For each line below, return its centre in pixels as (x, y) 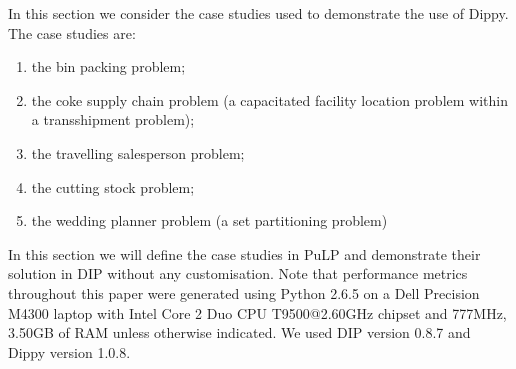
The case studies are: (72, 32)
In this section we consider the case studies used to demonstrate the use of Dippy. (258, 13)
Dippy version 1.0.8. (69, 351)
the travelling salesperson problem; (138, 152)
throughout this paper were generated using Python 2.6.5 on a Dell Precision (244, 292)
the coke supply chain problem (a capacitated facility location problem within (269, 99)
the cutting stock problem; (113, 186)
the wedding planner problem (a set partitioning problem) (209, 220)
